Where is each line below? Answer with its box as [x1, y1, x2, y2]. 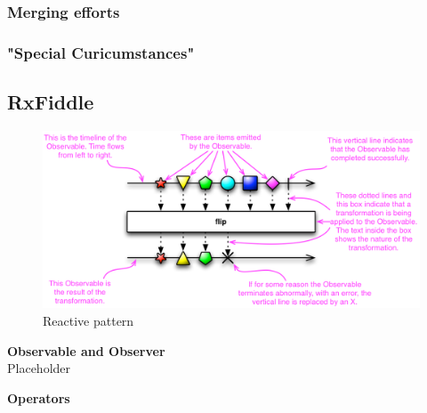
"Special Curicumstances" [7, 41, 195, 63]
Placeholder [7, 359, 71, 377]
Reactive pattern [43, 312, 134, 330]
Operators [7, 388, 70, 407]
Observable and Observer [7, 341, 165, 360]
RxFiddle [7, 88, 94, 116]
